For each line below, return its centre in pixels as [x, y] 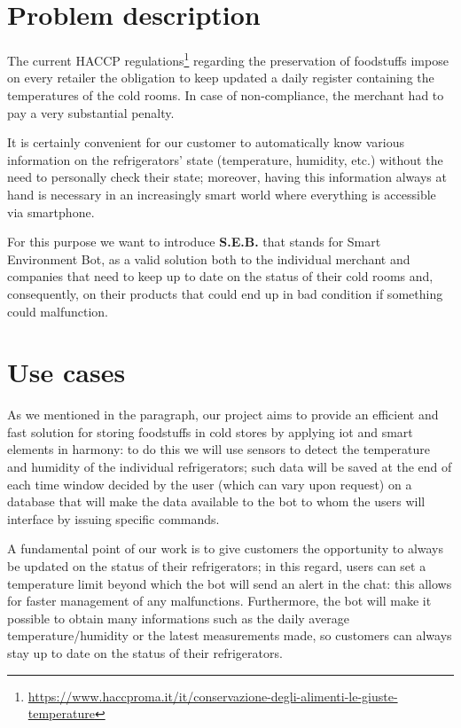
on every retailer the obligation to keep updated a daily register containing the [221, 78]
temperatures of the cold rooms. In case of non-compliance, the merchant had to [226, 94]
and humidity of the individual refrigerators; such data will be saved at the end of [230, 466]
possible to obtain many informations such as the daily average [178, 618]
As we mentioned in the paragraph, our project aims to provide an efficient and [223, 415]
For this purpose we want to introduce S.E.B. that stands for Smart [194, 242]
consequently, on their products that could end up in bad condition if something [225, 293]
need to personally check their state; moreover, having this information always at [227, 177]
